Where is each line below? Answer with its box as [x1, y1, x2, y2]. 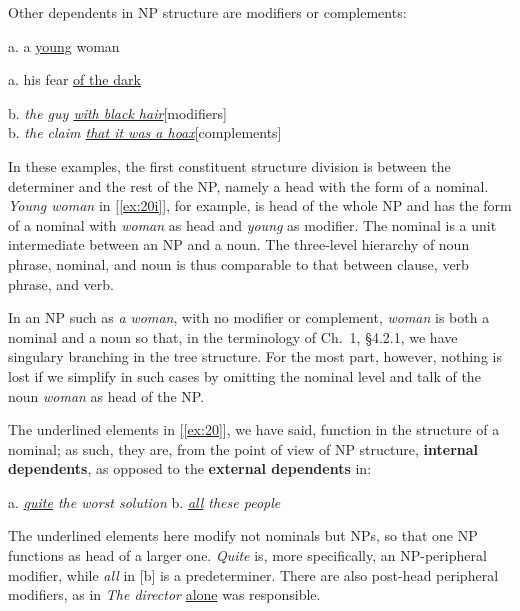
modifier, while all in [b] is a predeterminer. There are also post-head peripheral [8, 564, 499, 585]
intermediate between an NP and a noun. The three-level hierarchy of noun [8, 234, 470, 255]
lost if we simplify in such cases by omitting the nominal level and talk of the [8, 365, 481, 386]
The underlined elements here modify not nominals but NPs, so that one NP [8, 525, 478, 546]
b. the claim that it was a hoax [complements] [8, 122, 282, 143]
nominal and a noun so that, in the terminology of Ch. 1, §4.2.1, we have [8, 326, 458, 347]
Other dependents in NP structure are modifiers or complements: [8, 2, 407, 22]
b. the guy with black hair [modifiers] [8, 102, 227, 123]
